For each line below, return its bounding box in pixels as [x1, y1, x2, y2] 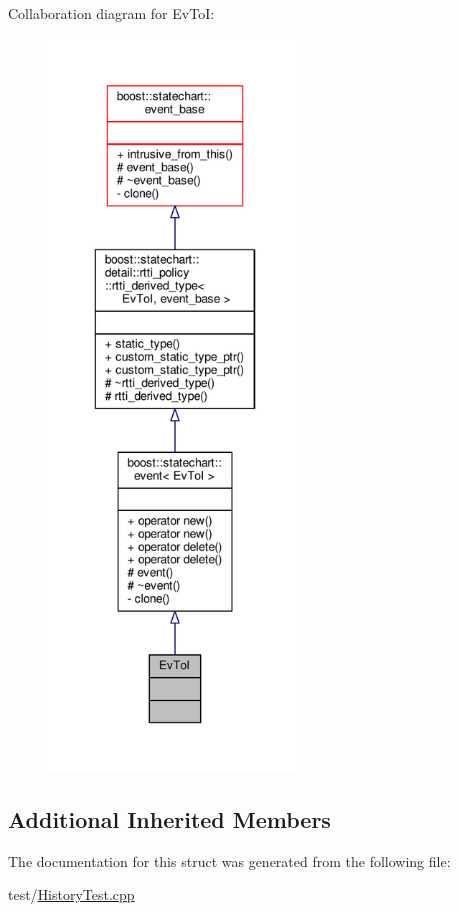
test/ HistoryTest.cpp [8, 884, 135, 905]
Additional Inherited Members [8, 803, 331, 834]
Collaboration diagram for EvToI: [8, 3, 215, 23]
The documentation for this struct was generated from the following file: [8, 850, 451, 871]
